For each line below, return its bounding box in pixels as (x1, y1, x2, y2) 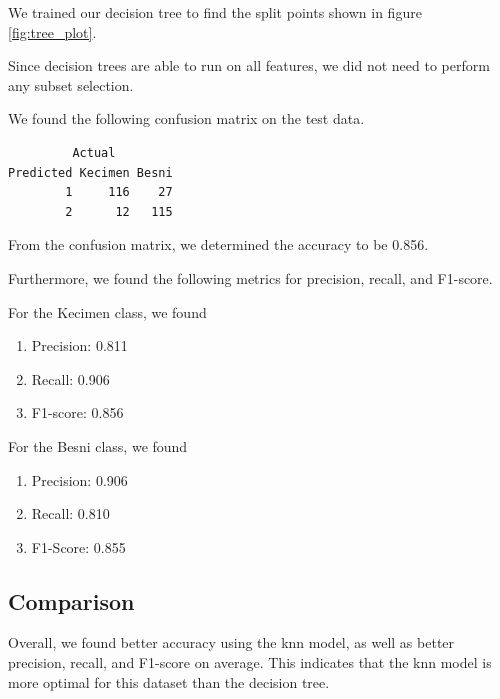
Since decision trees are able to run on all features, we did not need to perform (8, 55, 490, 76)
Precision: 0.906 (31, 469, 128, 490)
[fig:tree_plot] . (8, 21, 97, 42)
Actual (72, 145, 116, 160)
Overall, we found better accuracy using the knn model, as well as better (8, 632, 455, 653)
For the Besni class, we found (8, 435, 188, 456)
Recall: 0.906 (31, 368, 110, 389)
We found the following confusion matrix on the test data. (8, 108, 365, 129)
